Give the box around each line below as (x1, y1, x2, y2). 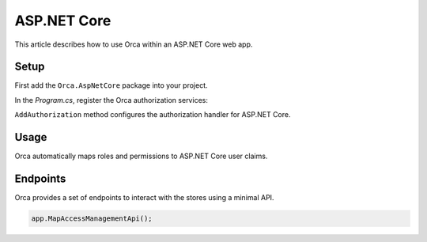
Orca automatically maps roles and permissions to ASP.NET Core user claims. (14, 151, 268, 161)
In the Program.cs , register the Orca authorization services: (14, 95, 209, 104)
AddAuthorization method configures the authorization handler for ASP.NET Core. (14, 110, 291, 119)
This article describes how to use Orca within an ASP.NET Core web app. (14, 40, 253, 49)
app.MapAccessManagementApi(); (31, 214, 153, 223)
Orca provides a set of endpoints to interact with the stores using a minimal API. (14, 193, 274, 202)
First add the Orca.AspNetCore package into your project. (14, 81, 208, 90)
